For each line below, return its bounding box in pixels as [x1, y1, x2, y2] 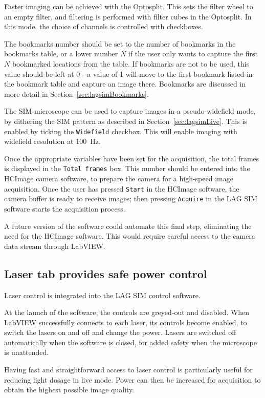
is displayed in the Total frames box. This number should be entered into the [4, 163, 250, 174]
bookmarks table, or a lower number [4, 48, 118, 59]
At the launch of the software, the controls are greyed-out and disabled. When [4, 307, 250, 318]
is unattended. [4, 347, 49, 358]
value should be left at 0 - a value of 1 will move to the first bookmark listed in [4, 68, 253, 79]
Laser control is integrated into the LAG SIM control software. [4, 289, 201, 300]
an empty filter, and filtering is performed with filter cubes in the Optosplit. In [4, 11, 252, 22]
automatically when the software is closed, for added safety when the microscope [4, 337, 257, 347]
